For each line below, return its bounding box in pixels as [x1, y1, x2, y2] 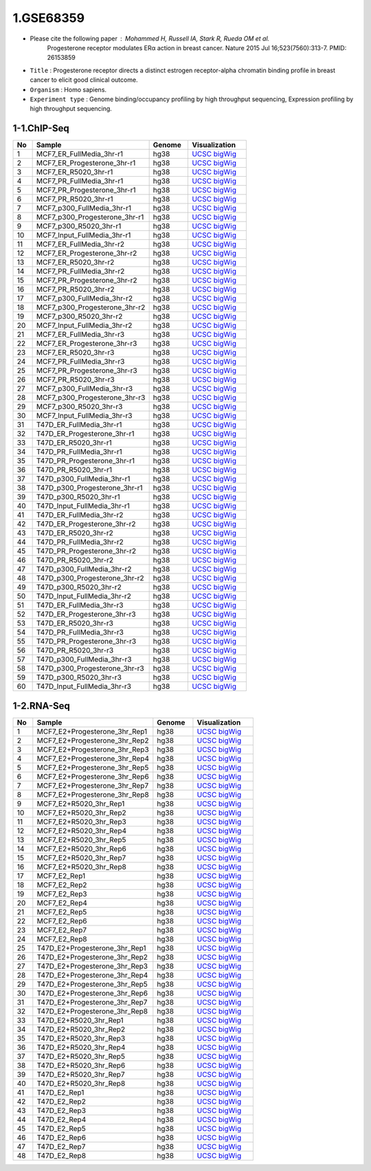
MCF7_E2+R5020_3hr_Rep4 [36, 826, 127, 835]
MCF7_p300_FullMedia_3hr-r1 [36, 204, 132, 213]
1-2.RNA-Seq [12, 700, 70, 712]
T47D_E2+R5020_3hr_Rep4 [36, 1042, 126, 1052]
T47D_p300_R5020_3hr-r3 [36, 672, 122, 682]
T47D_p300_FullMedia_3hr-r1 [36, 474, 131, 484]
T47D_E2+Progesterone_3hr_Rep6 [36, 988, 148, 998]
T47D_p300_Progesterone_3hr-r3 [36, 664, 144, 673]
